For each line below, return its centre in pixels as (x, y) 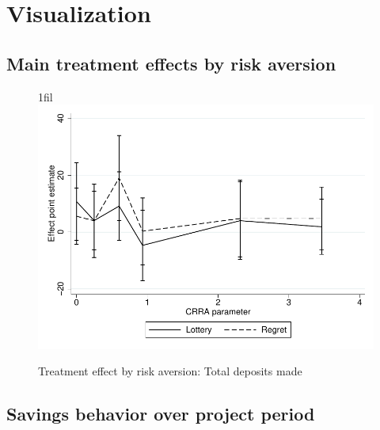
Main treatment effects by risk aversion (171, 63)
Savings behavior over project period (161, 414)
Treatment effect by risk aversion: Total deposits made (170, 371)
